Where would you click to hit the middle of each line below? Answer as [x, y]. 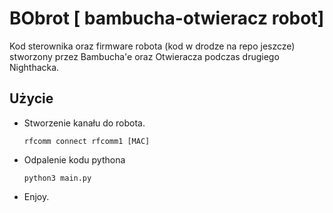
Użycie [31, 98]
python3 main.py [57, 178]
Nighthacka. [34, 67]
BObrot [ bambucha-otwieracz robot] [167, 18]
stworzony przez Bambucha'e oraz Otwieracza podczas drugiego [144, 56]
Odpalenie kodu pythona [74, 159]
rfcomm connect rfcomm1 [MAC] [87, 141]
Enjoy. [36, 196]
